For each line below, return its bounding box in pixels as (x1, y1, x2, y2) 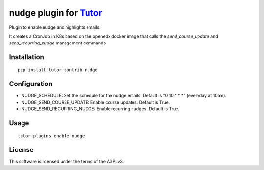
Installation (9, 53, 44, 61)
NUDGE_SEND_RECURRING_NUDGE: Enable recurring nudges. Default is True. (21, 106, 179, 112)
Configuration (9, 80, 53, 88)
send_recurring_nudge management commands (9, 40, 106, 46)
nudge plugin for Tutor (9, 7, 102, 18)
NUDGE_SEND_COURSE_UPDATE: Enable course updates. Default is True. (21, 99, 170, 105)
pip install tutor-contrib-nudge (18, 67, 98, 73)
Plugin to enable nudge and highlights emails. (9, 24, 101, 30)
